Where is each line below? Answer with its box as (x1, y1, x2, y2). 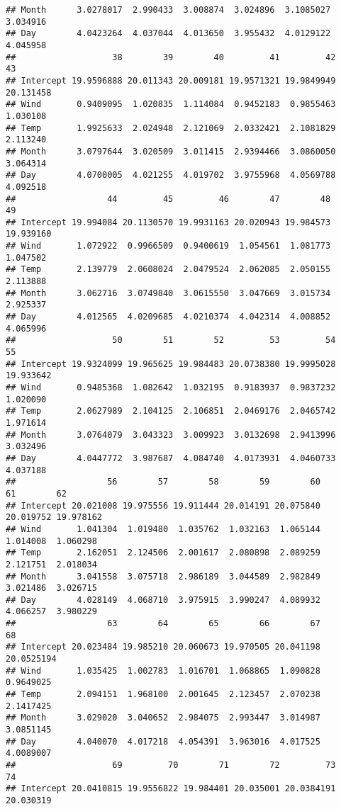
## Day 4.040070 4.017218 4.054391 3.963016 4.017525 (6, 736, 320, 747)
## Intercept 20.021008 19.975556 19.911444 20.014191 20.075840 (6, 500, 320, 511)
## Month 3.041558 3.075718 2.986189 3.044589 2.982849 (6, 571, 320, 582)
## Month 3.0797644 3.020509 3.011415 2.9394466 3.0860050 (6, 146, 336, 157)
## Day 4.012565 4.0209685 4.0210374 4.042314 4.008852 (6, 312, 331, 322)
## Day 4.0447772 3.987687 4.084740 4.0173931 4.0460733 (6, 453, 336, 463)
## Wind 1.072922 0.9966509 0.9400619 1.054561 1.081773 (6, 241, 331, 251)
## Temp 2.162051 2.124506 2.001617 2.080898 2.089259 (6, 548, 320, 558)
